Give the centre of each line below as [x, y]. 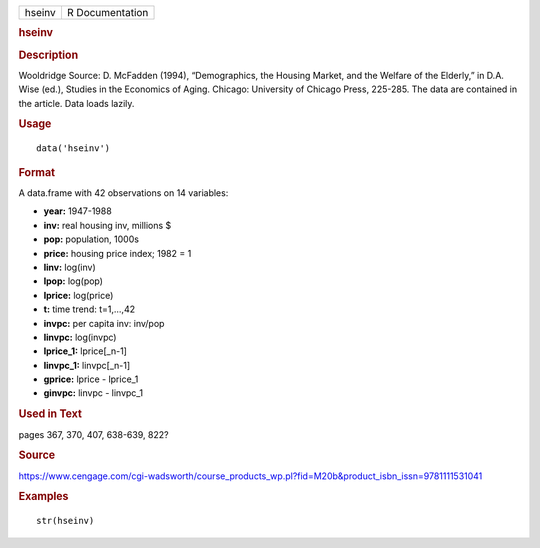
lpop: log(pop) [73, 281]
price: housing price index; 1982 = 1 [117, 253]
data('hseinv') [73, 148]
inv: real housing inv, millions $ [107, 225]
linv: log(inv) [69, 267]
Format [36, 172]
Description [48, 55]
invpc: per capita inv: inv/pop [104, 323]
